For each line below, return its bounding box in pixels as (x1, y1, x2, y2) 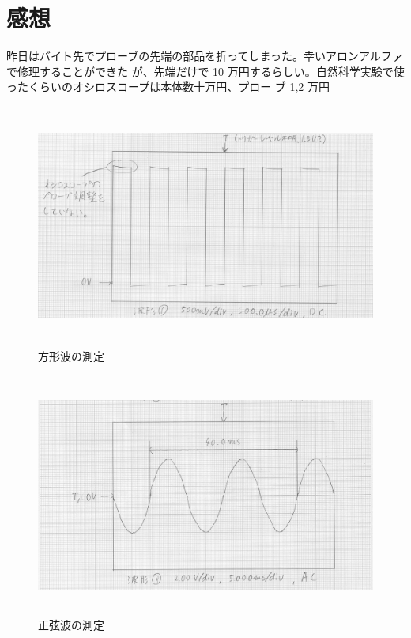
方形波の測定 (38, 347, 104, 364)
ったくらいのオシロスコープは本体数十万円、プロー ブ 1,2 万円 (6, 78, 330, 95)
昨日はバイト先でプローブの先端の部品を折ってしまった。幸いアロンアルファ (6, 47, 403, 64)
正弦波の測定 (38, 617, 104, 633)
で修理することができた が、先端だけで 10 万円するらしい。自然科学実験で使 (6, 62, 405, 79)
